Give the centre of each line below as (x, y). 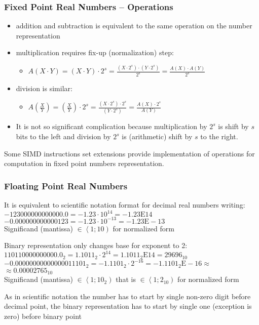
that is (126, 279)
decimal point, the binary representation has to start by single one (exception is (128, 306)
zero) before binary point (43, 316)
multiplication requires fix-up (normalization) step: (95, 52)
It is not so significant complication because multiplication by (112, 126)
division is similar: (44, 88)
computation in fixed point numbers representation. (84, 163)
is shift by (233, 126)
